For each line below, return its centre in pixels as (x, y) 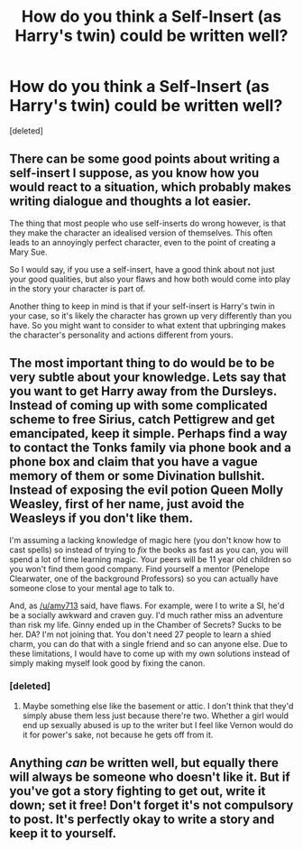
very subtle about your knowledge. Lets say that (148, 378)
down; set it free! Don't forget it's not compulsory (151, 805)
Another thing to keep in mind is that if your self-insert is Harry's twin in (142, 306)
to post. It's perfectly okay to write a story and (142, 820)
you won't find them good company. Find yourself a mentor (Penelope (140, 568)
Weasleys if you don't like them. (101, 518)
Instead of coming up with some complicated (138, 406)
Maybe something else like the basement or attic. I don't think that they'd (158, 706)
